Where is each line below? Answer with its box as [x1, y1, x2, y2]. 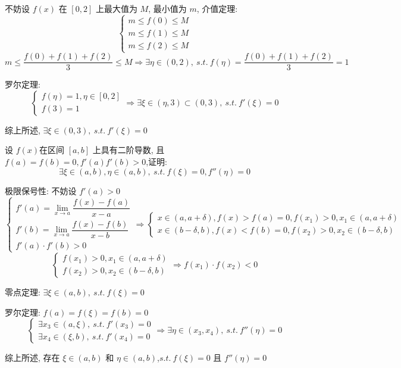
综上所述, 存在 [5, 351, 60, 364]
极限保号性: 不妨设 [5, 184, 77, 197]
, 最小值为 [148, 2, 187, 14]
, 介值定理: [196, 2, 238, 14]
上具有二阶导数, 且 [92, 144, 165, 156]
